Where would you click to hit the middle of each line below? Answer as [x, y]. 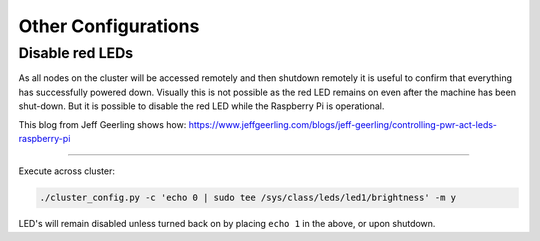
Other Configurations [109, 26]
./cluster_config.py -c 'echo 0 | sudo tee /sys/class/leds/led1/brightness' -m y [248, 198]
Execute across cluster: [66, 171]
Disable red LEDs [76, 53]
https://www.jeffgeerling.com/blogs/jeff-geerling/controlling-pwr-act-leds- [343, 124]
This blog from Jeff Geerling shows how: [102, 124]
